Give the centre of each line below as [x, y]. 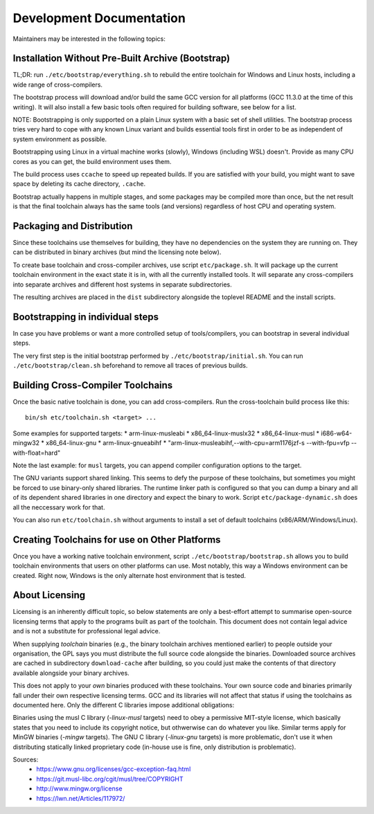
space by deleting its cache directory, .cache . [79, 184]
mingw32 [26, 443]
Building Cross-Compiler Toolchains [93, 385]
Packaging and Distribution [73, 226]
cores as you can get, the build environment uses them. [92, 161]
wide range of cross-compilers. [58, 84]
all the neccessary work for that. [59, 507]
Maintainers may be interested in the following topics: [89, 39]
